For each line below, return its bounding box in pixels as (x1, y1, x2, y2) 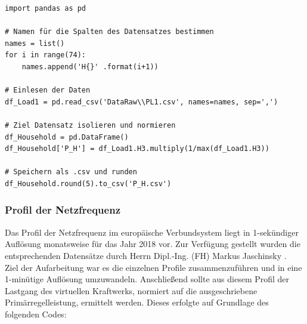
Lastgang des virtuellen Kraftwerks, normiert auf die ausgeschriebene (5, 284, 258, 297)
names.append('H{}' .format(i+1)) (21, 62, 159, 71)
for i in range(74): (5, 51, 86, 60)
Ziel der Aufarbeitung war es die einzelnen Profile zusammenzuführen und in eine (5, 261, 302, 273)
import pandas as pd (5, 4, 86, 13)
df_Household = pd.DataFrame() (5, 132, 129, 141)
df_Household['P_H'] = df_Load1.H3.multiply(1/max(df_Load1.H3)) (5, 144, 269, 153)
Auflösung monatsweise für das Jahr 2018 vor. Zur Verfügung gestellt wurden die (5, 237, 300, 250)
